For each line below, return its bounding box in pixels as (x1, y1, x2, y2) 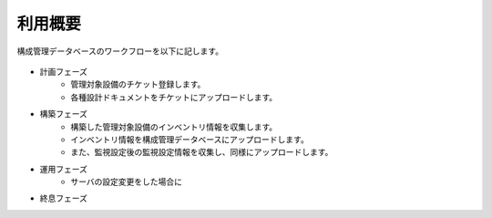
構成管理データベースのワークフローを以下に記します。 (16, 46, 223, 57)
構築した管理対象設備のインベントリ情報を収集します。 (70, 121, 278, 132)
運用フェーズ (39, 163, 88, 174)
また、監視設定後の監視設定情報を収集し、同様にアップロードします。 (70, 147, 333, 158)
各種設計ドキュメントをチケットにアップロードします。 (70, 91, 278, 102)
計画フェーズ (39, 66, 88, 77)
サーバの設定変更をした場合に (70, 176, 182, 187)
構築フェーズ (39, 109, 88, 119)
